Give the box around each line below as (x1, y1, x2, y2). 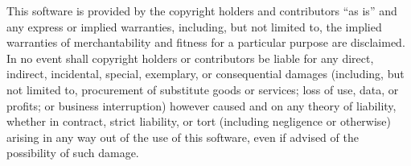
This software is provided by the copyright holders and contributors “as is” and (6, 2, 397, 19)
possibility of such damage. (6, 144, 139, 161)
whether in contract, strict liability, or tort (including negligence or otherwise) (6, 113, 392, 130)
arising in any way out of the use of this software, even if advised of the (6, 128, 359, 145)
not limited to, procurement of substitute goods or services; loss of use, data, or (6, 81, 399, 98)
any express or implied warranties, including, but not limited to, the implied (6, 18, 382, 35)
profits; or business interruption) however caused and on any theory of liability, (6, 97, 397, 114)
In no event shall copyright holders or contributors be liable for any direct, (6, 49, 374, 66)
